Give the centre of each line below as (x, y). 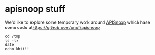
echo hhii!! (17, 49)
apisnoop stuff (35, 9)
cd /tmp (13, 36)
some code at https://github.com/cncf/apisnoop (52, 27)
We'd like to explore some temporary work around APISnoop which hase (77, 22)
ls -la (12, 40)
